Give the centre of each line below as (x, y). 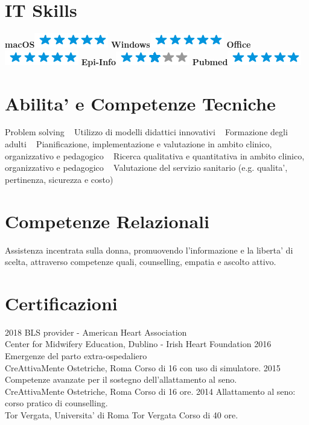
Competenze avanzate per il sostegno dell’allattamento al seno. (121, 379)
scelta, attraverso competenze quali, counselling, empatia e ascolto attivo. (141, 262)
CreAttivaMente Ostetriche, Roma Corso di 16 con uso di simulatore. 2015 (143, 367)
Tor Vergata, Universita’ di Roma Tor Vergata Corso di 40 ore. (122, 415)
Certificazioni (61, 303)
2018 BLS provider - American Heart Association (96, 332)
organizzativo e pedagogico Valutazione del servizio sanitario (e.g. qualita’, (146, 168)
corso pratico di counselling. (56, 403)
